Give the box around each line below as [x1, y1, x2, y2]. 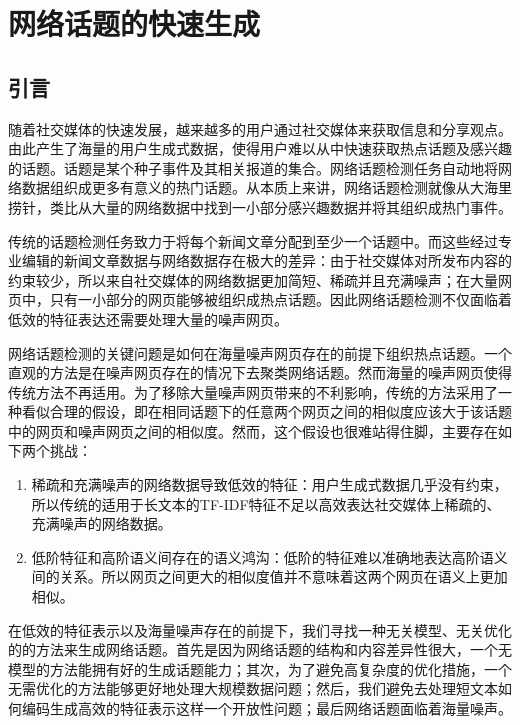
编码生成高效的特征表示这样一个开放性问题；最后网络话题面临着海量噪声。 [21, 698, 512, 719]
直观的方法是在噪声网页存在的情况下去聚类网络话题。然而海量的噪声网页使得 [8, 362, 512, 383]
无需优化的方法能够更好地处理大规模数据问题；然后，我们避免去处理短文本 [8, 678, 498, 699]
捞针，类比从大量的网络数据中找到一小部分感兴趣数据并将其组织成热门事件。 [8, 196, 512, 217]
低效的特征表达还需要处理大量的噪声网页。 [8, 308, 288, 329]
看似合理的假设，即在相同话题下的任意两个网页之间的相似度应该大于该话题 [21, 401, 512, 422]
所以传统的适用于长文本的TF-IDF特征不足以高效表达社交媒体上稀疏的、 [31, 493, 501, 514]
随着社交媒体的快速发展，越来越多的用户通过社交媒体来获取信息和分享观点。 [8, 118, 512, 139]
